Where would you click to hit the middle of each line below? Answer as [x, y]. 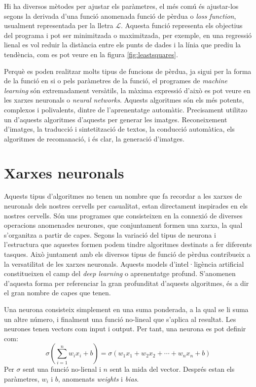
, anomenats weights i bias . [98, 378]
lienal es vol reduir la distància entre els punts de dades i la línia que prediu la [123, 45]
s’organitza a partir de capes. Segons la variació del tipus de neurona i [110, 234]
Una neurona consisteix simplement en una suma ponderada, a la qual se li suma [126, 309]
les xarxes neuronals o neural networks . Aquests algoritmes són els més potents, [124, 100]
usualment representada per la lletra [59, 25]
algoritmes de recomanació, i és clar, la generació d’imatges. [94, 138]
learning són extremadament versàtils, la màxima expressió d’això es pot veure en [127, 90]
